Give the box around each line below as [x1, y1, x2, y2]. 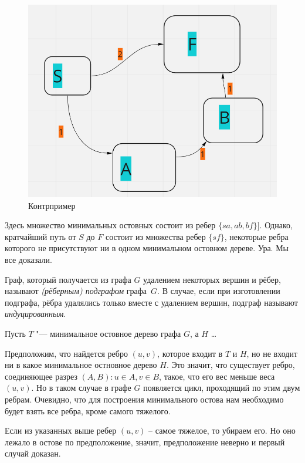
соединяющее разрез [5, 370, 77, 382]
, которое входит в [157, 347, 223, 359]
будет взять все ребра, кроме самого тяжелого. [5, 404, 171, 417]
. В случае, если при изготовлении [157, 285, 280, 297]
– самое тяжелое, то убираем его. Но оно [148, 424, 296, 437]
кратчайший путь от [5, 230, 76, 242]
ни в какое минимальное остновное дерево [5, 359, 157, 371]
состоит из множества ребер [105, 230, 206, 242]
